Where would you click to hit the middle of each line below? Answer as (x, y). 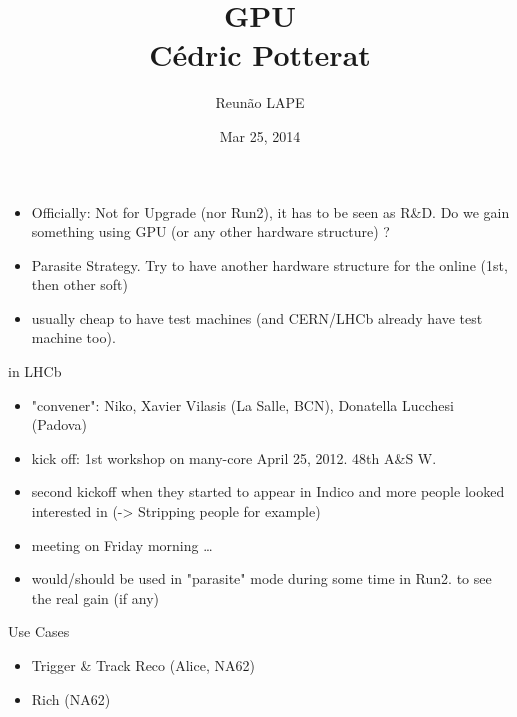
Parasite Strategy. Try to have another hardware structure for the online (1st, (269, 264)
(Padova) (59, 424)
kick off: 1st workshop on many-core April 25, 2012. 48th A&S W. (234, 457)
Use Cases (39, 631)
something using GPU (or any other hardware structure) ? (210, 231)
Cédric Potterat (260, 54)
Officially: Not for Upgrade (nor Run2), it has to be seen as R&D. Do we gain (270, 211)
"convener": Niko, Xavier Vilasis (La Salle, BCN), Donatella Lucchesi (242, 404)
